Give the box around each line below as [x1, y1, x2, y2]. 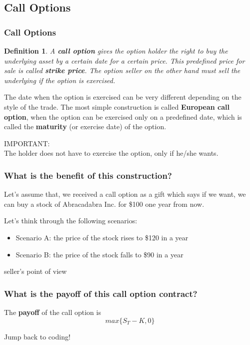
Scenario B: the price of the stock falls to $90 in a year [15, 249, 183, 259]
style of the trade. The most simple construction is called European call [4, 101, 229, 112]
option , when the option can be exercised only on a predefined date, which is [4, 111, 242, 122]
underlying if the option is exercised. [4, 75, 115, 85]
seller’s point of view [4, 266, 67, 276]
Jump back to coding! [4, 331, 70, 341]
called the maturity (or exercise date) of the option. [4, 121, 166, 132]
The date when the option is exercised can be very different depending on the [4, 92, 241, 102]
